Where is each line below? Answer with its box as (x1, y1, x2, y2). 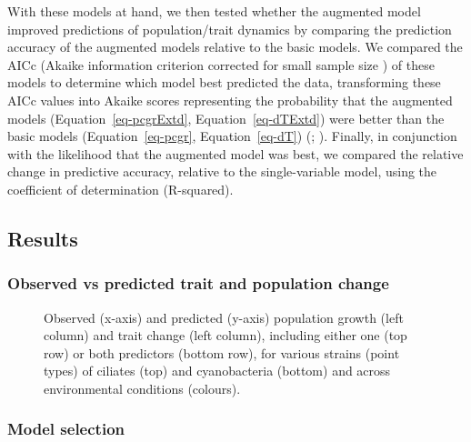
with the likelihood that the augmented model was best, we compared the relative (7, 144, 464, 163)
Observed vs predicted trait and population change (7, 272, 389, 295)
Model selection (7, 417, 125, 440)
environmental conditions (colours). (44, 378, 241, 397)
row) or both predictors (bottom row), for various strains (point (44, 343, 400, 362)
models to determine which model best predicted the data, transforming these (7, 73, 441, 92)
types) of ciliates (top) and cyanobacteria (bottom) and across (44, 361, 391, 380)
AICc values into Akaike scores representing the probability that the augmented (7, 90, 453, 109)
